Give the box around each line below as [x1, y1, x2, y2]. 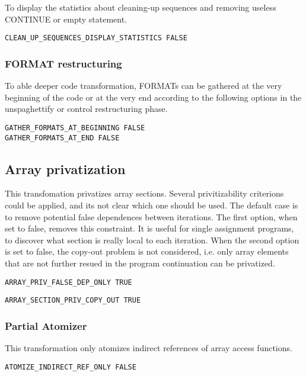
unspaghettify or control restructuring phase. [5, 102, 168, 115]
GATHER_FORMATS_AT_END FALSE [5, 133, 120, 142]
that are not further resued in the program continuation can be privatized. [5, 256, 275, 269]
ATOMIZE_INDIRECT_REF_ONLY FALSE [5, 362, 136, 371]
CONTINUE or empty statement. [5, 12, 128, 25]
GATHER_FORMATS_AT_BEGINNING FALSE [5, 123, 145, 132]
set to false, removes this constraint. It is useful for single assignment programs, [5, 222, 294, 234]
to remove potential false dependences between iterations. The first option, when [5, 210, 298, 223]
